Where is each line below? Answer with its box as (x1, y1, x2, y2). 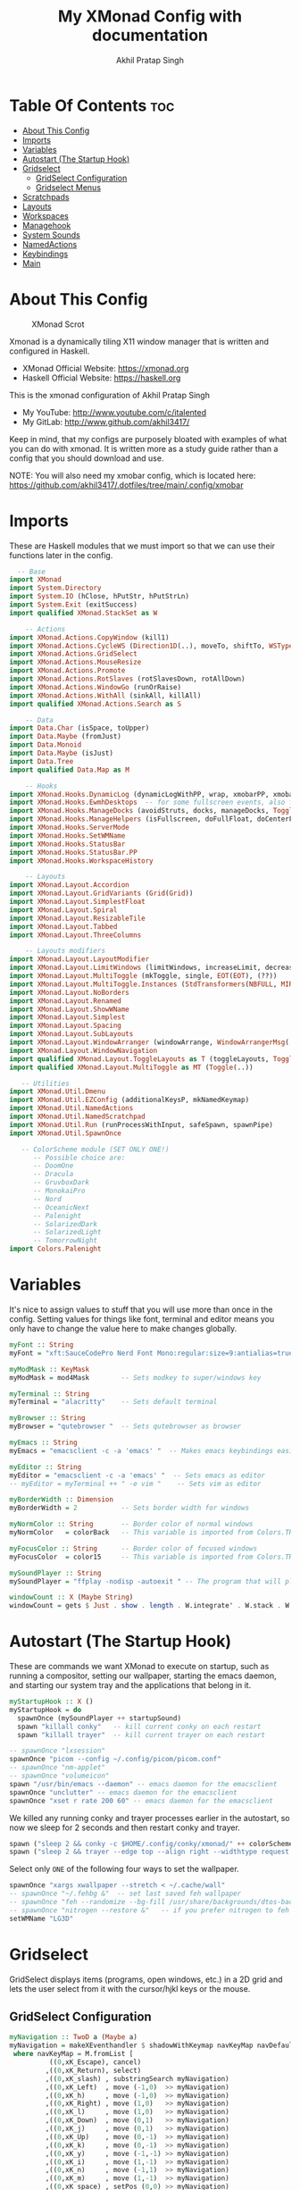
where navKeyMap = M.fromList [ (12, 2050, 134, 2059)
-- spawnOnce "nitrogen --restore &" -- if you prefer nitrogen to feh (9, 1905, 290, 1915)
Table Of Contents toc (9, 96, 175, 115)
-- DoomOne (32, 1161, 74, 1171)
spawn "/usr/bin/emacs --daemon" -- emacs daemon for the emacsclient (9, 1779, 278, 1788)
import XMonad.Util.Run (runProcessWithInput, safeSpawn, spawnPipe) (9, 1120, 274, 1129)
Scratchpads (21, 191, 70, 202)
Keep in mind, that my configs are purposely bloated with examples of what (9, 433, 287, 444)
